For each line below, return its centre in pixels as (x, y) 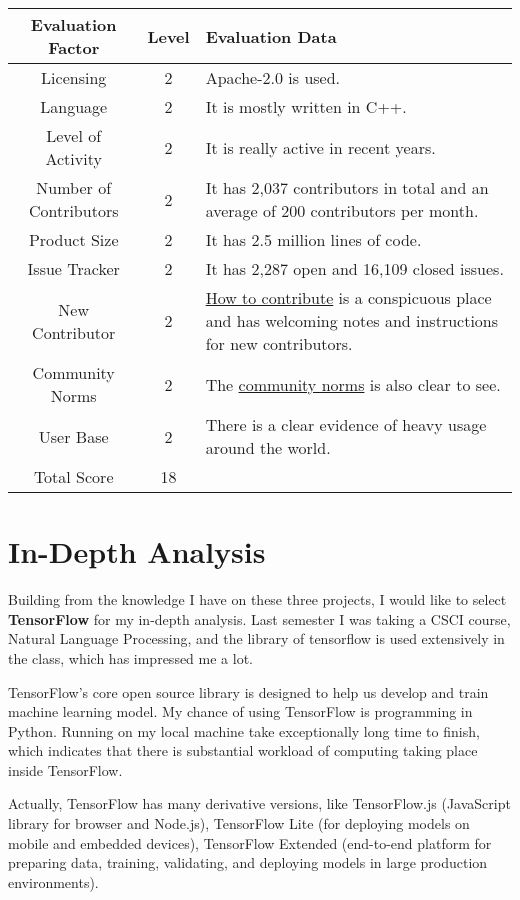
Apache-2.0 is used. (273, 77)
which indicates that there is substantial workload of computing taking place (243, 750)
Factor (74, 47)
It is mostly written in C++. (306, 106)
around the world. (268, 447)
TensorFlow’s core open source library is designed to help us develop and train (248, 691)
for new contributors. (279, 343)
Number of (74, 187)
